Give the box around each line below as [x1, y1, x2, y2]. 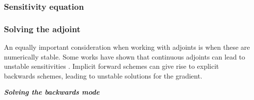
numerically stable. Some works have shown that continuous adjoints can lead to [4, 51, 245, 61]
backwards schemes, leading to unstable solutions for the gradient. [4, 70, 203, 80]
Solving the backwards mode [4, 87, 100, 97]
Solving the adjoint [4, 22, 81, 35]
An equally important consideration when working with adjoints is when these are [4, 42, 250, 52]
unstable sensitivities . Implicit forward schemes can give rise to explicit [4, 61, 219, 71]
